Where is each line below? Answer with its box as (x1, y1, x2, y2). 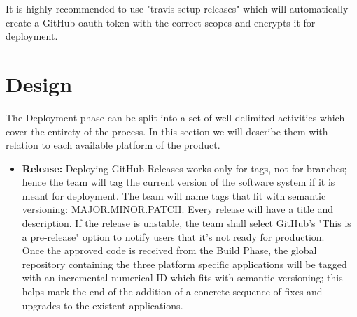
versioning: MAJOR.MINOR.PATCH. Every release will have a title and (22, 202, 334, 216)
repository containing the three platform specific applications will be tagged (22, 256, 347, 271)
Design (6, 69, 73, 98)
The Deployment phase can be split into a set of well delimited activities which (6, 110, 345, 124)
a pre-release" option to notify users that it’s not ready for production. (22, 229, 325, 244)
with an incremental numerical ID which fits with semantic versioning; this (22, 270, 343, 285)
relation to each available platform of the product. (6, 138, 220, 152)
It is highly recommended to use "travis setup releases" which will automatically (6, 1, 349, 15)
